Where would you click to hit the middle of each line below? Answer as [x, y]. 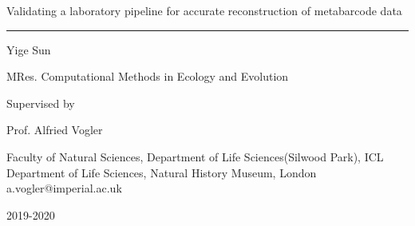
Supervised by [41, 103]
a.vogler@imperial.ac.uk [64, 188]
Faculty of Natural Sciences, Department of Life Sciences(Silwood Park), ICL [195, 156]
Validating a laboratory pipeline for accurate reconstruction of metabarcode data [204, 10]
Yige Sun [29, 49]
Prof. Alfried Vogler [55, 130]
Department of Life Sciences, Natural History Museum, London [162, 172]
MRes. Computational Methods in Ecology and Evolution [148, 76]
